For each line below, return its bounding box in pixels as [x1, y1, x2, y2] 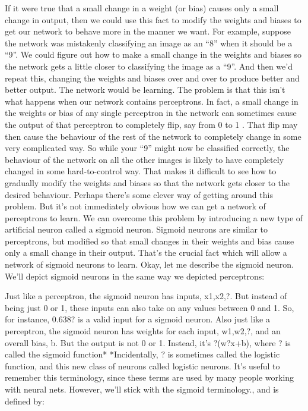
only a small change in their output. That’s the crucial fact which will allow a [5, 246, 287, 259]
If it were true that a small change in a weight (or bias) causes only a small [5, 2, 279, 14]
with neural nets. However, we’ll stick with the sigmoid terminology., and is [5, 383, 279, 395]
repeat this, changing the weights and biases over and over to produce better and [5, 71, 300, 84]
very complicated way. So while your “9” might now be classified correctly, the [5, 142, 290, 154]
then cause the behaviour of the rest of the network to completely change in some [5, 130, 301, 142]
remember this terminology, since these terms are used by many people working [5, 371, 294, 384]
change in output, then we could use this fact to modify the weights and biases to [5, 13, 301, 26]
